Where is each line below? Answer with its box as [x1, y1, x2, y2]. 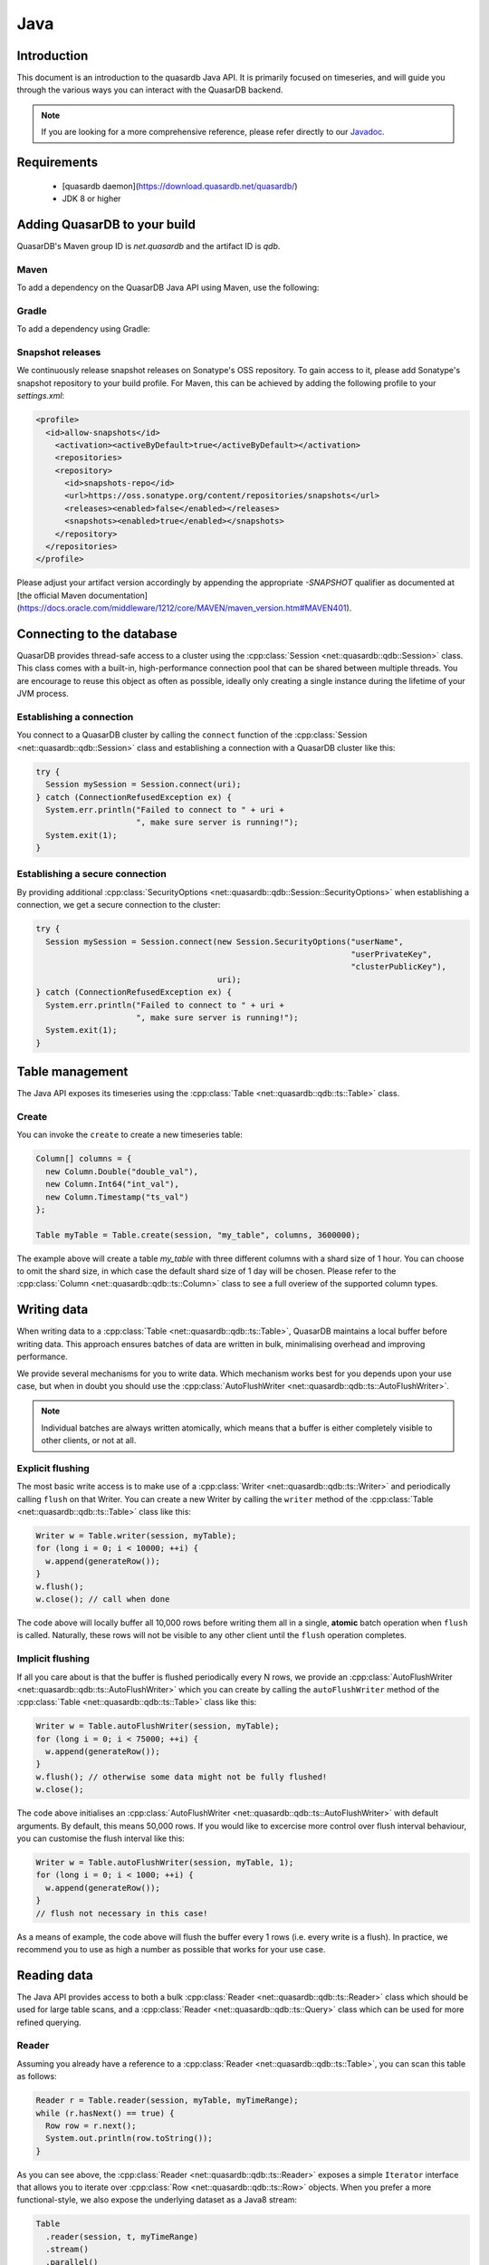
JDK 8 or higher [62, 193, 121, 204]
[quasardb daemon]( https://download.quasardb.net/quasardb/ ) [62, 180, 298, 191]
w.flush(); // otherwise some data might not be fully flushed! [35, 1771, 328, 1782]
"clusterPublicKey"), [350, 961, 447, 972]
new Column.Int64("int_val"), [45, 1179, 180, 1190]
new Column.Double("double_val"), [45, 1166, 199, 1177]
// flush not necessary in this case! [35, 1908, 208, 1918]
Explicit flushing [16, 1461, 90, 1474]
